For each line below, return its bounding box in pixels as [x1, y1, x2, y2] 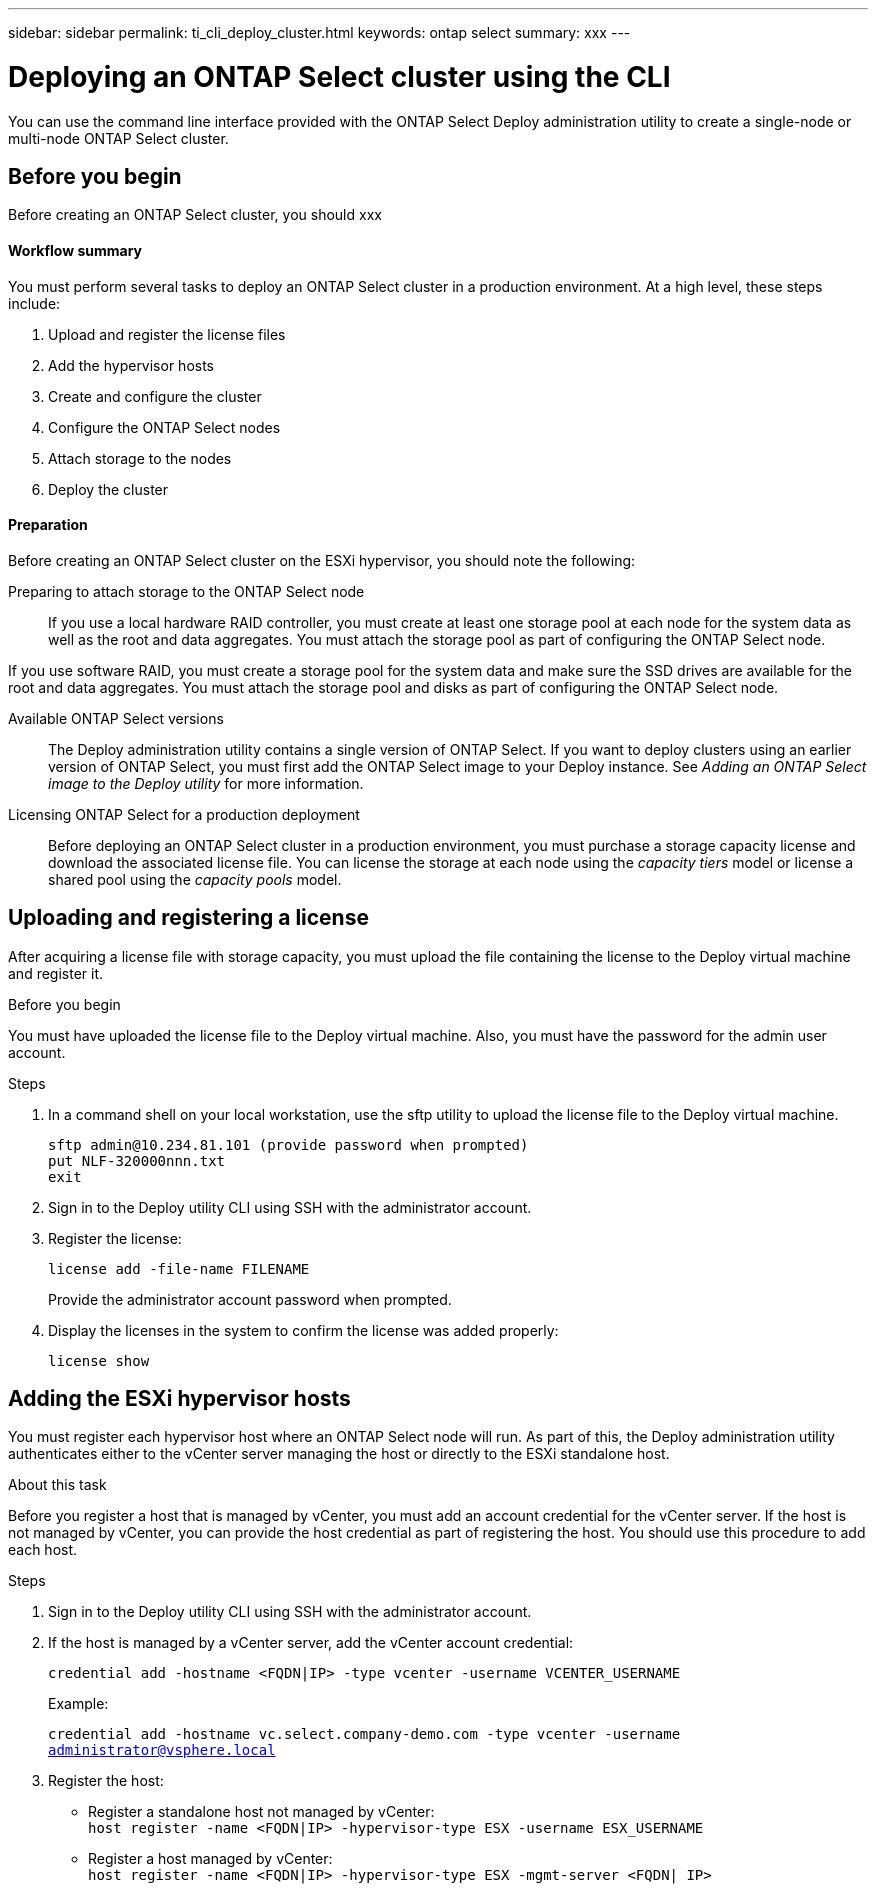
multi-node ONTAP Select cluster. [8, 129, 229, 147]
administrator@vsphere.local [48, 1742, 276, 1759]
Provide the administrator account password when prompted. [48, 1290, 452, 1308]
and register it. [8, 964, 104, 982]
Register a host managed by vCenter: [88, 1850, 333, 1868]
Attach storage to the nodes [48, 449, 232, 467]
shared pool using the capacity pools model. [48, 870, 342, 888]
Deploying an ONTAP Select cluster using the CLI [8, 59, 671, 94]
